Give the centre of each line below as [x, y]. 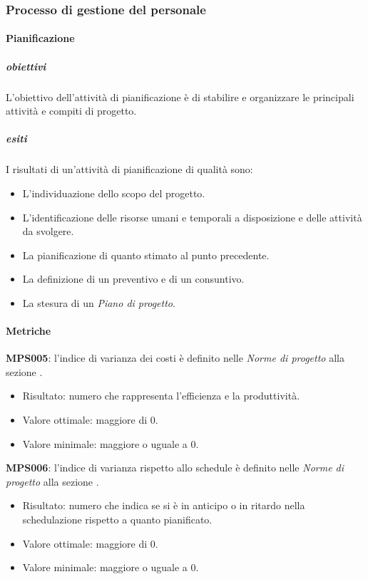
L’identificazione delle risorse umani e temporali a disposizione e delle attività [192, 217]
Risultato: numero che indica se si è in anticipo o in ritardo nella [164, 505]
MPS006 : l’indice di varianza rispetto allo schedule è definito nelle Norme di [175, 468]
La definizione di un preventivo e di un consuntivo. [133, 279]
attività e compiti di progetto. [71, 111]
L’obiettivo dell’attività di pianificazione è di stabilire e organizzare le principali [180, 96]
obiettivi [26, 66]
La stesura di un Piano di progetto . [99, 302]
